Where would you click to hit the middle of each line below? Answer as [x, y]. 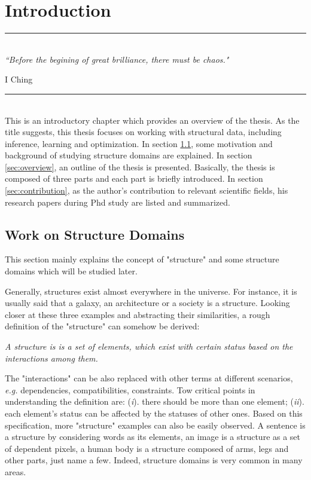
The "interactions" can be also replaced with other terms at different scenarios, [149, 378]
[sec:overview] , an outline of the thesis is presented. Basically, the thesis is [140, 166]
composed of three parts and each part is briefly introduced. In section [134, 178]
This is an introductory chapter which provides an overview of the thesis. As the [152, 120]
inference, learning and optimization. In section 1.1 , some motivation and [139, 143]
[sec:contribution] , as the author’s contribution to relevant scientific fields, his [147, 190]
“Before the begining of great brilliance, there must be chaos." [117, 59]
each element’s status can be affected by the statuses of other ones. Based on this [154, 413]
